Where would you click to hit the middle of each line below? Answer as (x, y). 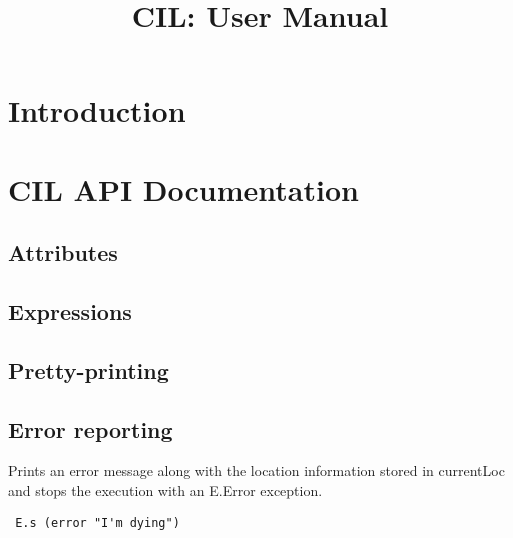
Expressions (70, 311)
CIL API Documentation (183, 188)
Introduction (97, 110)
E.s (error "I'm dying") (97, 522)
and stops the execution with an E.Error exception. (165, 490)
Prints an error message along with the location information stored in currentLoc (256, 470)
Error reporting (90, 428)
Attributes (63, 252)
